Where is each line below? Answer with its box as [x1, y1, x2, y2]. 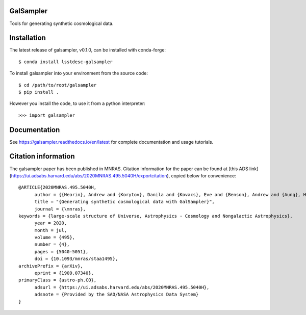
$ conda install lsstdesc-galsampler [18, 59, 113, 65]
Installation [9, 34, 46, 42]
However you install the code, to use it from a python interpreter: [9, 100, 145, 107]
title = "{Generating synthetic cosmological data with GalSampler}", [34, 199, 215, 205]
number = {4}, [34, 242, 70, 247]
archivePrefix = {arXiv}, [18, 263, 84, 269]
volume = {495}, [34, 234, 75, 241]
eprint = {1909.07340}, [34, 270, 94, 276]
